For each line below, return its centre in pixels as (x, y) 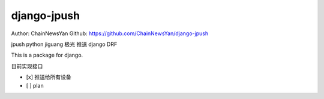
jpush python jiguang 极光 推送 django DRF (64, 44)
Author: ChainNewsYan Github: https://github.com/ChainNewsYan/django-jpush (110, 33)
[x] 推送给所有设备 (49, 77)
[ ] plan (35, 85)
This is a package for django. (47, 55)
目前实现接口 (27, 66)
